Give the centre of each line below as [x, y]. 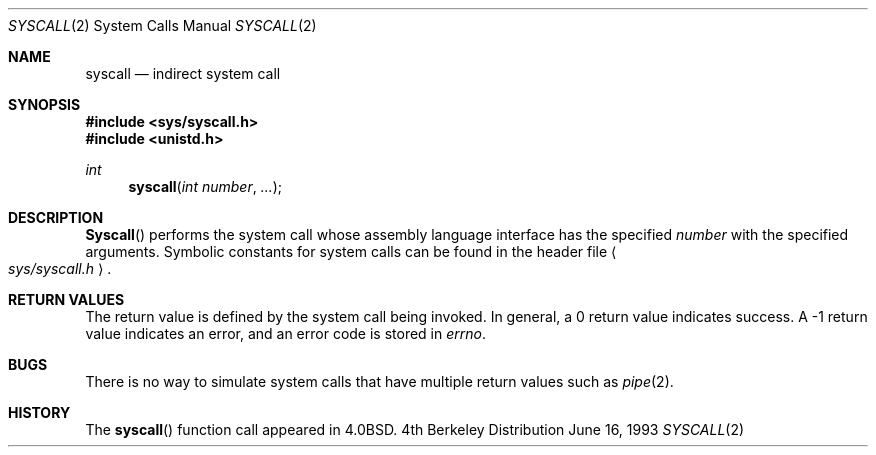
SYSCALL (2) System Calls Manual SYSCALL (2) [162, 25]
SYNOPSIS [44, 104]
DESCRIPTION [56, 217]
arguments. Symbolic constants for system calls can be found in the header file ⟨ [351, 251]
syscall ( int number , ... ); [205, 186]
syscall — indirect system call [183, 73]
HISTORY [39, 412]
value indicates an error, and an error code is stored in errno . [285, 333]
